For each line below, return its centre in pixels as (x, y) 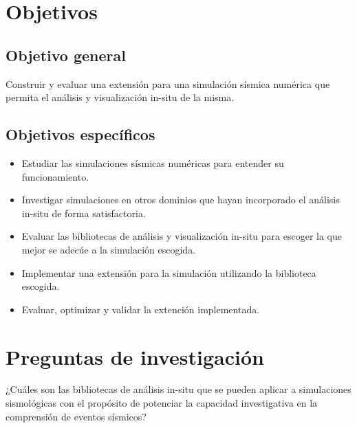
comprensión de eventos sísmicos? (76, 416)
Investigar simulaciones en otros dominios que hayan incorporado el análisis (181, 200)
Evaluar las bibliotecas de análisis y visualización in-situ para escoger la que (182, 236)
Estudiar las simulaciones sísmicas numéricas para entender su (153, 162)
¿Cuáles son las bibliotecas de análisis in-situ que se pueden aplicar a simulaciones (178, 389)
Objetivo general (66, 55)
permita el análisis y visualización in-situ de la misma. (120, 97)
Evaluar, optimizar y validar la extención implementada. (141, 309)
